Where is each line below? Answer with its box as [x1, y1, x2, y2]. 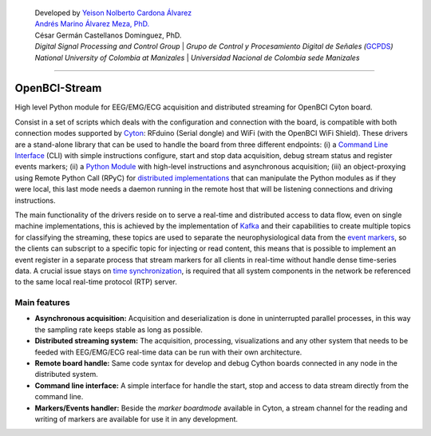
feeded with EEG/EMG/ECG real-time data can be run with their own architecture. [34, 347, 302, 357]
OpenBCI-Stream [14, 81, 102, 95]
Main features [14, 297, 71, 308]
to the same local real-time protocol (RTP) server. [14, 277, 177, 287]
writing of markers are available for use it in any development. [34, 414, 239, 423]
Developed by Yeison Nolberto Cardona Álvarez [34, 8, 192, 18]
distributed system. [34, 370, 99, 379]
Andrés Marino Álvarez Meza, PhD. [34, 19, 150, 29]
